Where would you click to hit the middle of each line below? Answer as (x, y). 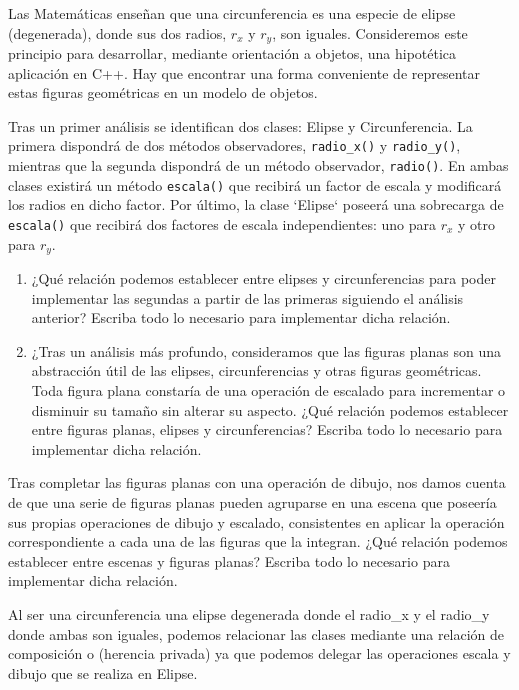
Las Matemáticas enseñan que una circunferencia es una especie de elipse (232, 13)
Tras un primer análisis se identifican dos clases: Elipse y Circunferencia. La (240, 125)
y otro (476, 223)
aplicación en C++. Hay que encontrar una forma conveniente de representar (244, 72)
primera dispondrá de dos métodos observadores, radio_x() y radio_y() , (234, 145)
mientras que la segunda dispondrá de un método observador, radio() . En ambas (258, 165)
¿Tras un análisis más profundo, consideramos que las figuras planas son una (266, 350)
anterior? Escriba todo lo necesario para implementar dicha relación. (241, 317)
